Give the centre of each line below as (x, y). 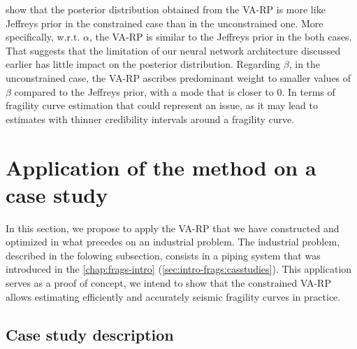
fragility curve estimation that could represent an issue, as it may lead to (162, 105)
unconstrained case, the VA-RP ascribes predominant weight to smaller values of (178, 77)
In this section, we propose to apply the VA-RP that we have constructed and (173, 228)
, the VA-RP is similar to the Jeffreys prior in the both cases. (220, 37)
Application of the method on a (161, 167)
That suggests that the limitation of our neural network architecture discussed (173, 50)
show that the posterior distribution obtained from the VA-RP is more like (166, 9)
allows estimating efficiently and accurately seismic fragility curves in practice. (173, 296)
